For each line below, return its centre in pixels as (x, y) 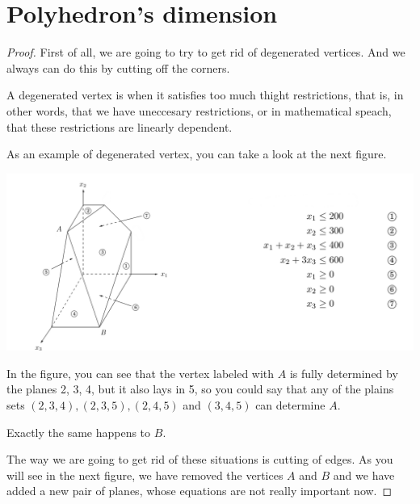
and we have (364, 475)
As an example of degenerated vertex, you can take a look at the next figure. (197, 154)
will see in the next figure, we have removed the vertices (145, 475)
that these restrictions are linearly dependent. (120, 126)
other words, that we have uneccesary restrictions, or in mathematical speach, (199, 110)
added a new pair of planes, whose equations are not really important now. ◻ (199, 491)
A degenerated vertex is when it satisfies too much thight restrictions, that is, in (205, 95)
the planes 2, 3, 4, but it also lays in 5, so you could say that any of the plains (200, 389)
